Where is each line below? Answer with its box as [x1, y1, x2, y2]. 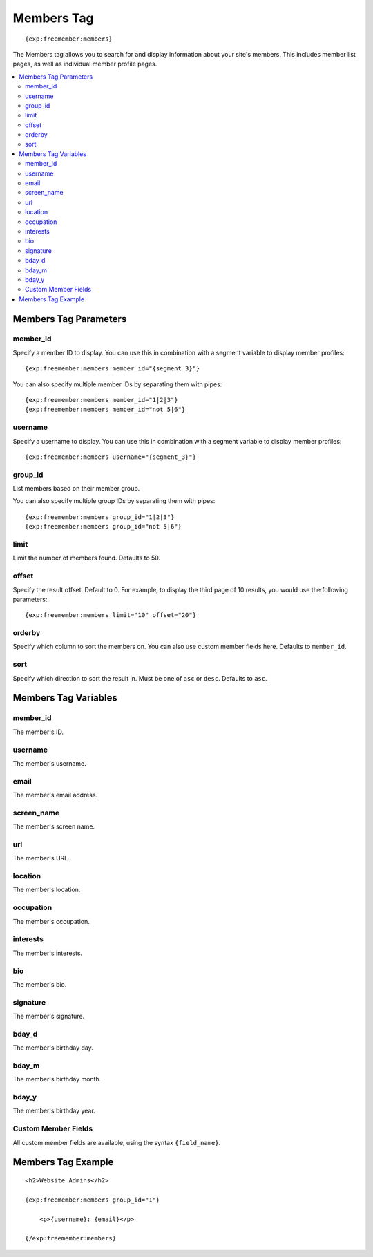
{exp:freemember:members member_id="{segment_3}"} [25, 365, 200, 372]
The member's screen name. [12, 822, 95, 831]
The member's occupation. [12, 917, 90, 925]
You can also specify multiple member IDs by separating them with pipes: [12, 380, 222, 388]
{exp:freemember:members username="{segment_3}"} [25, 453, 197, 461]
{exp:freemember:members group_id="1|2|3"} [25, 513, 175, 521]
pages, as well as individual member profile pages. [12, 59, 157, 68]
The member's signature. [12, 1012, 85, 1021]
